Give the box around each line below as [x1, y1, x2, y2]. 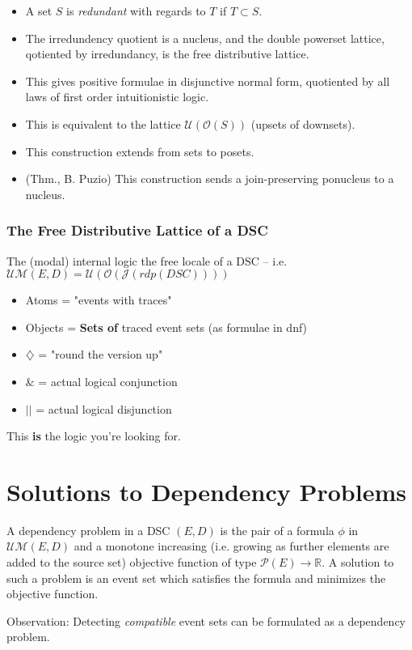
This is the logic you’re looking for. [6, 427, 181, 444]
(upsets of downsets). [250, 115, 355, 132]
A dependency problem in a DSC [6, 521, 170, 538]
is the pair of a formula [220, 521, 334, 538]
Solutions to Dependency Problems [6, 474, 406, 508]
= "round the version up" [38, 346, 163, 363]
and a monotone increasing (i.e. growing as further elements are [74, 537, 389, 554]
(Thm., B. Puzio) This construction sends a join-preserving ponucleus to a [25, 170, 394, 187]
